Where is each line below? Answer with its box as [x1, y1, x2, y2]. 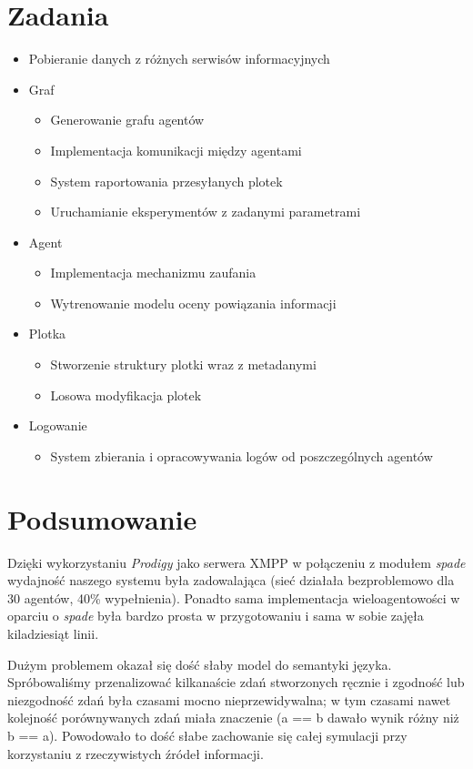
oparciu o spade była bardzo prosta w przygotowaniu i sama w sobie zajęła [7, 606, 424, 625]
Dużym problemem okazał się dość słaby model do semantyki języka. [7, 654, 392, 673]
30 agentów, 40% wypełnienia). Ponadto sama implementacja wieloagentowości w [7, 588, 460, 607]
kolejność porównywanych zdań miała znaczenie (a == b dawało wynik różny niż [7, 708, 459, 727]
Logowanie [28, 416, 87, 435]
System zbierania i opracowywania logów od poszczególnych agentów [50, 446, 433, 465]
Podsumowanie [7, 500, 197, 537]
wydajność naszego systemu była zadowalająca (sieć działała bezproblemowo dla [7, 571, 455, 590]
